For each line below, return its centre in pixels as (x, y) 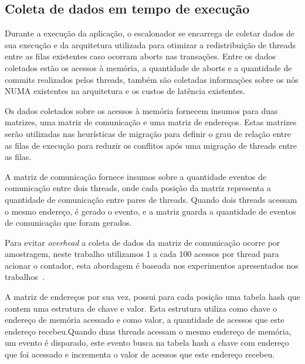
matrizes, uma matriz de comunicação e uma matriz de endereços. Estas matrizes (151, 122)
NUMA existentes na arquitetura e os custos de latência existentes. (125, 91)
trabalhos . (25, 277)
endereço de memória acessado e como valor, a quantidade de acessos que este (145, 320)
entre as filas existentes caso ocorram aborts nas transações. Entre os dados (140, 56)
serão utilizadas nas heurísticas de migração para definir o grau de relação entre (148, 133)
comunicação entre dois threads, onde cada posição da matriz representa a (138, 188)
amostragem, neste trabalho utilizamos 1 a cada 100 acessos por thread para (142, 254)
